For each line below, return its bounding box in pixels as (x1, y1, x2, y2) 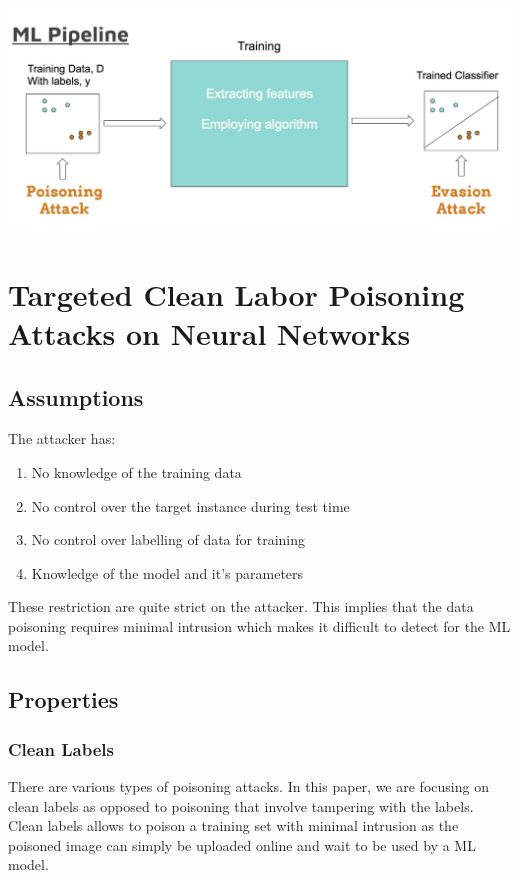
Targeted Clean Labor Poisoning (8, 273, 465, 314)
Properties (8, 684, 119, 715)
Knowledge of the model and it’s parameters (31, 562, 304, 583)
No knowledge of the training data (31, 461, 242, 482)
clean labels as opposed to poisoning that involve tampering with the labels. (8, 795, 474, 816)
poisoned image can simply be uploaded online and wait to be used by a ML (8, 834, 476, 855)
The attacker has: (8, 428, 116, 449)
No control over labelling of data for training (31, 529, 305, 550)
